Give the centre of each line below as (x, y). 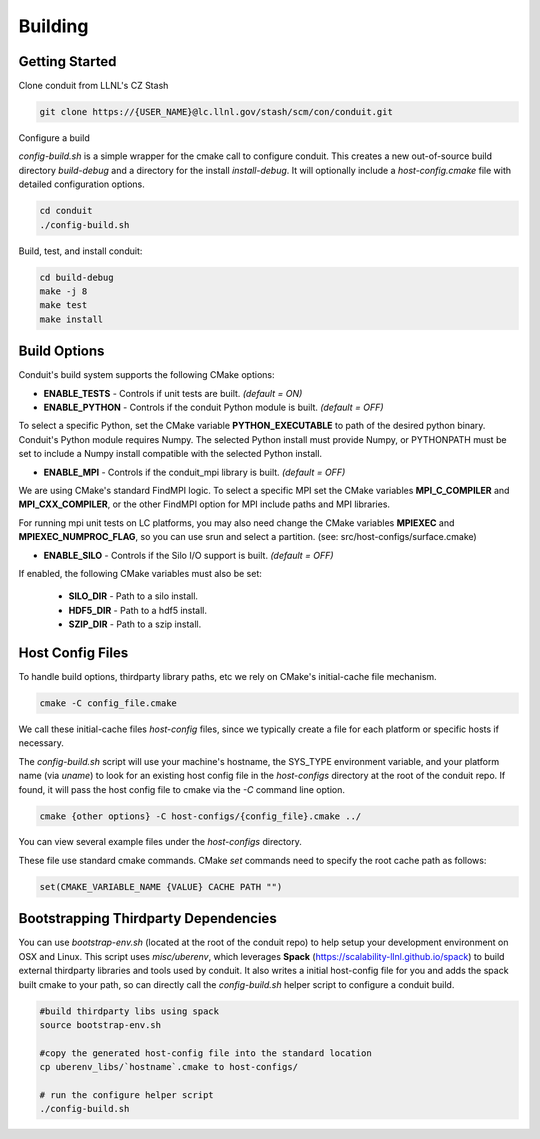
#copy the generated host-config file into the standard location (205, 1053)
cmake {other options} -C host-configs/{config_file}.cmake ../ (200, 816)
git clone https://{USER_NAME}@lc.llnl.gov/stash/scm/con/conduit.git (216, 112)
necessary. (41, 743)
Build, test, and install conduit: (80, 251)
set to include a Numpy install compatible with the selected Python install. (170, 454)
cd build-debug (76, 277)
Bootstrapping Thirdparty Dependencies (147, 918)
